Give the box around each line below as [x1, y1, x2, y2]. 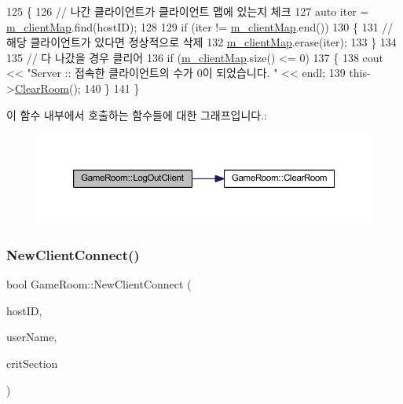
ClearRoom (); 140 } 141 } [14, 79, 140, 96]
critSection [6, 354, 58, 371]
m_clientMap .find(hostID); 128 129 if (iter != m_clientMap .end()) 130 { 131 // [6, 18, 394, 35]
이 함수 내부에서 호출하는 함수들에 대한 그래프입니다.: [6, 106, 267, 123]
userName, [6, 329, 57, 345]
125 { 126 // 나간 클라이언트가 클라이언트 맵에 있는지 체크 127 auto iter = [6, 3, 369, 19]
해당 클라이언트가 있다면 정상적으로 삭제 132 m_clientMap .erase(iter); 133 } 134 [6, 34, 397, 50]
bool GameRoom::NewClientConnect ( [6, 276, 192, 292]
